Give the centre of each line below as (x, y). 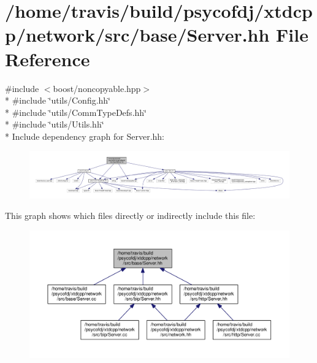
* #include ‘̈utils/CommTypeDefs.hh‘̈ (76, 112)
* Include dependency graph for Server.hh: (85, 136)
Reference (48, 59)
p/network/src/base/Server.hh (137, 35)
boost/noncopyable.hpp (97, 88)
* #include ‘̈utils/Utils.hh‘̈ (55, 124)
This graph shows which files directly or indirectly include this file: (130, 216)
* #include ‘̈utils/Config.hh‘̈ (58, 100)
